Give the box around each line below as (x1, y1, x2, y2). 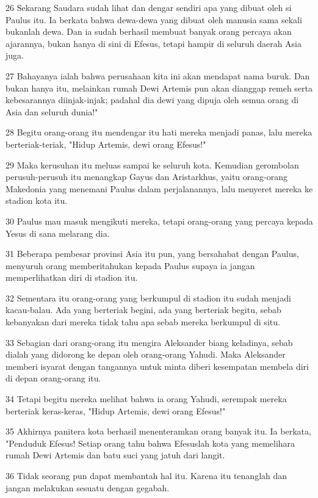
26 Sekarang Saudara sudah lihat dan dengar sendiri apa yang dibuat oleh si (5, 1, 292, 13)
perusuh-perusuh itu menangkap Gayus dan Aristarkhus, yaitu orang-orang (5, 170, 288, 183)
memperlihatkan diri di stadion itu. (5, 271, 138, 284)
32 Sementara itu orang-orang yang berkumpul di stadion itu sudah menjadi (5, 291, 291, 304)
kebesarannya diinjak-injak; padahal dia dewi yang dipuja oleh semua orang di (5, 93, 299, 106)
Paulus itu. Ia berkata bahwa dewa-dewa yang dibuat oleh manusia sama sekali (5, 13, 302, 26)
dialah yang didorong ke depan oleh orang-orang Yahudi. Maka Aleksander (5, 348, 286, 361)
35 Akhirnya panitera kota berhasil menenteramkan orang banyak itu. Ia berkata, (5, 425, 311, 438)
